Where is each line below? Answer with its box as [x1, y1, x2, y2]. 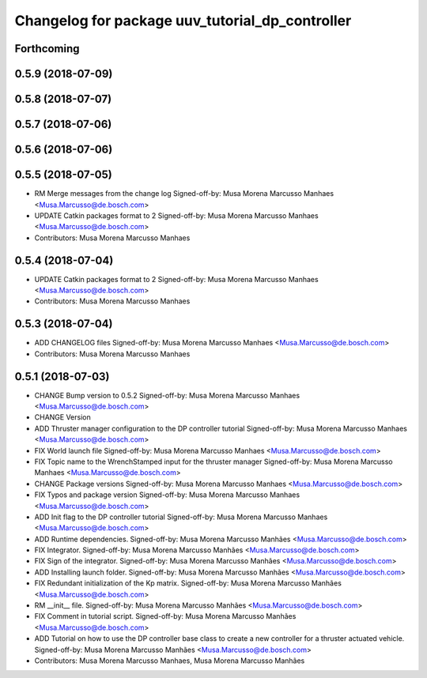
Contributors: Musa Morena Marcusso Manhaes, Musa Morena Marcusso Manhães [34, 656, 305, 665]
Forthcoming [14, 42, 80, 55]
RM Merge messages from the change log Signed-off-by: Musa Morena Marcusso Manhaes [34, 189, 334, 198]
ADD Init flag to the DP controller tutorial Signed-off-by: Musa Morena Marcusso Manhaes [34, 512, 328, 522]
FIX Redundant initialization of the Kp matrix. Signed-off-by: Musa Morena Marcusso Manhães [34, 578, 342, 588]
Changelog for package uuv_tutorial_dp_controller [14, 12, 352, 29]
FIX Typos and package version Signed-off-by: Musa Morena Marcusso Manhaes [34, 490, 300, 499]
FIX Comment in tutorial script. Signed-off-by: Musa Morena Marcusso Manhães [34, 612, 297, 621]
